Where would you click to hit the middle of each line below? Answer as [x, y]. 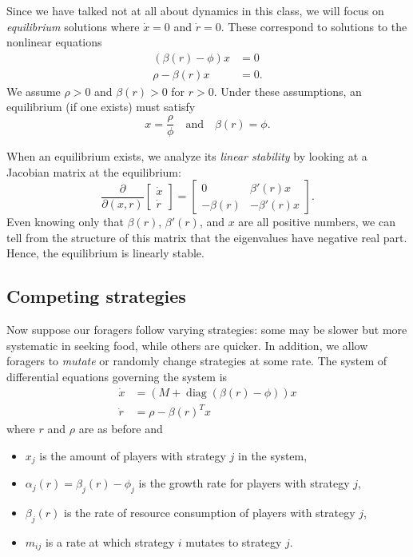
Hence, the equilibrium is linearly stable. [105, 253]
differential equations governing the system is [117, 377]
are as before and [121, 429]
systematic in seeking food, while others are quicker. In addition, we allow [187, 345]
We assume [34, 91]
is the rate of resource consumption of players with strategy [210, 513]
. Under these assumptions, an [288, 91]
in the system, [273, 455]
